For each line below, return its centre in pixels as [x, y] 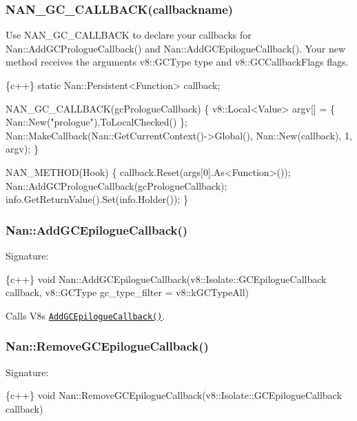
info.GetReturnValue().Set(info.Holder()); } [97, 199]
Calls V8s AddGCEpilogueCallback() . [85, 315]
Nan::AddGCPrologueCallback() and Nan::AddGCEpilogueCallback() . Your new [176, 48]
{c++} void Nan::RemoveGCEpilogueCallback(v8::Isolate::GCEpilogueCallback [174, 395]
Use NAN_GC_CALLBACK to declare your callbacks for [129, 35]
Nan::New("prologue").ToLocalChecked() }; [96, 122]
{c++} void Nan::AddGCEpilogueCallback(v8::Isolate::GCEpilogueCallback [166, 278]
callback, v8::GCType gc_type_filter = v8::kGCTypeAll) [127, 292]
